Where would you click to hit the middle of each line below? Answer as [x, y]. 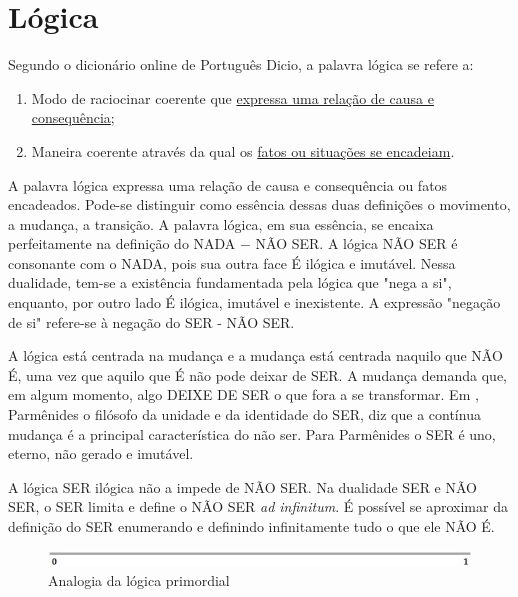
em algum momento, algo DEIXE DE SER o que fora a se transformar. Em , [243, 394]
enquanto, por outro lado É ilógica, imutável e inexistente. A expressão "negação [254, 302]
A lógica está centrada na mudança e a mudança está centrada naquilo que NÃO [255, 355]
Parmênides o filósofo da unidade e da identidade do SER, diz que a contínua [244, 414]
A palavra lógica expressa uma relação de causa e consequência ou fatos [228, 184]
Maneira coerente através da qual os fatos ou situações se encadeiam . [243, 150]
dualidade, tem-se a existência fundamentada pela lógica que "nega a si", [230, 282]
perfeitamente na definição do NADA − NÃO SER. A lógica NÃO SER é [233, 243]
